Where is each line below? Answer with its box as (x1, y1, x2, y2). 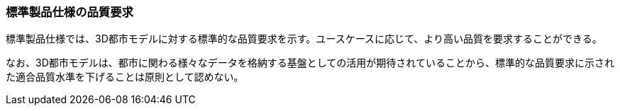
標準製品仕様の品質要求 (6, 5, 133, 19)
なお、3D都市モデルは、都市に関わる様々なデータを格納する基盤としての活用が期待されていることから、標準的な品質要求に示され (6, 57, 614, 69)
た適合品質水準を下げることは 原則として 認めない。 (6, 71, 244, 83)
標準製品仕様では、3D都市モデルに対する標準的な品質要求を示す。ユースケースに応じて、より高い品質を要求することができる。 (6, 33, 602, 45)
